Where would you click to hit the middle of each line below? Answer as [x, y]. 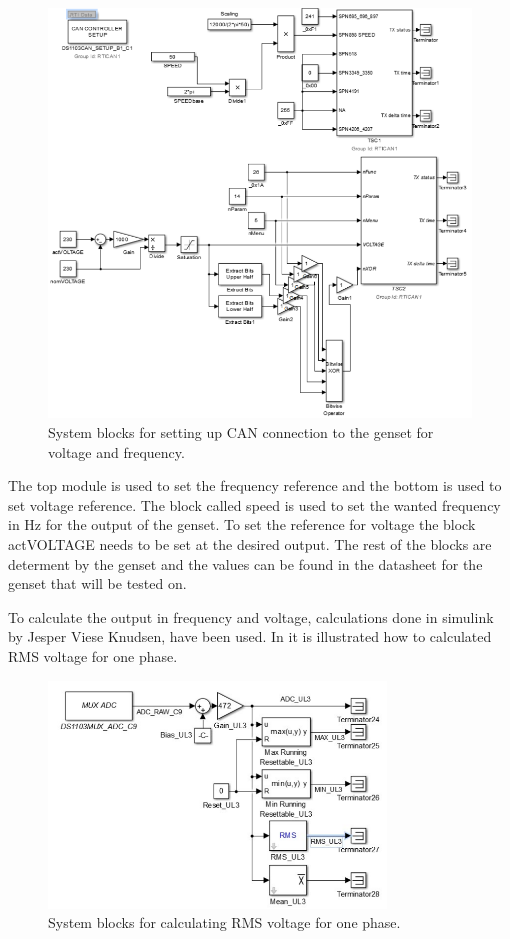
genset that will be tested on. [97, 583]
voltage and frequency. [116, 451]
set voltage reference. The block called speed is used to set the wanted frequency [254, 504]
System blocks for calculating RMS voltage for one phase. [224, 922]
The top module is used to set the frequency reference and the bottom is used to [255, 485]
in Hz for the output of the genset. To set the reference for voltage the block [242, 524]
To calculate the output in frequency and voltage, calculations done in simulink [251, 616]
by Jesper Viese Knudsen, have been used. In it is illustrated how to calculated [250, 636]
